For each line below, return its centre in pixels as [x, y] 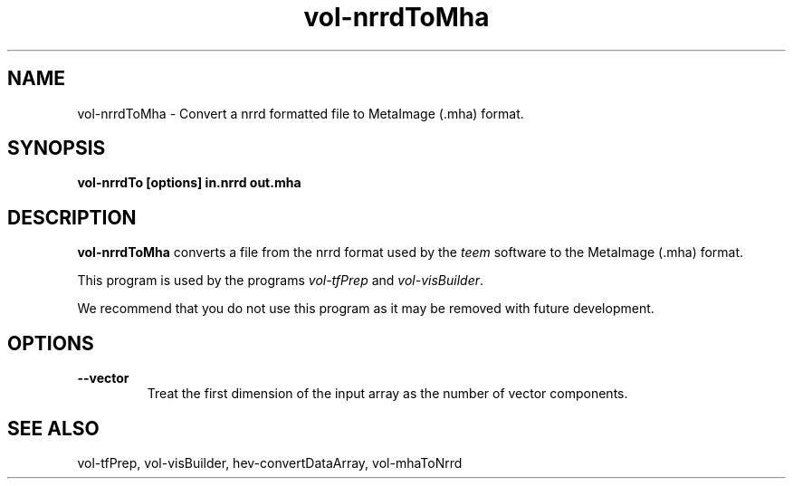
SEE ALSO [53, 428]
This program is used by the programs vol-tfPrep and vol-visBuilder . [281, 281]
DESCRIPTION [72, 217]
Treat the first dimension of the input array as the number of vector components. [387, 394]
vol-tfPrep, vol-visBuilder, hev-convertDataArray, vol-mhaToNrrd [270, 462]
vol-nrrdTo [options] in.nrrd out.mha [189, 183]
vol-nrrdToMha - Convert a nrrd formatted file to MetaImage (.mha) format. [301, 113]
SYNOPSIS [57, 148]
